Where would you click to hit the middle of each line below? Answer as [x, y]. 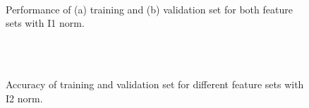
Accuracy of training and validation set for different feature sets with [155, 84]
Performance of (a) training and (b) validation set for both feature [149, 9]
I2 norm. [24, 98]
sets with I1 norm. [45, 23]
